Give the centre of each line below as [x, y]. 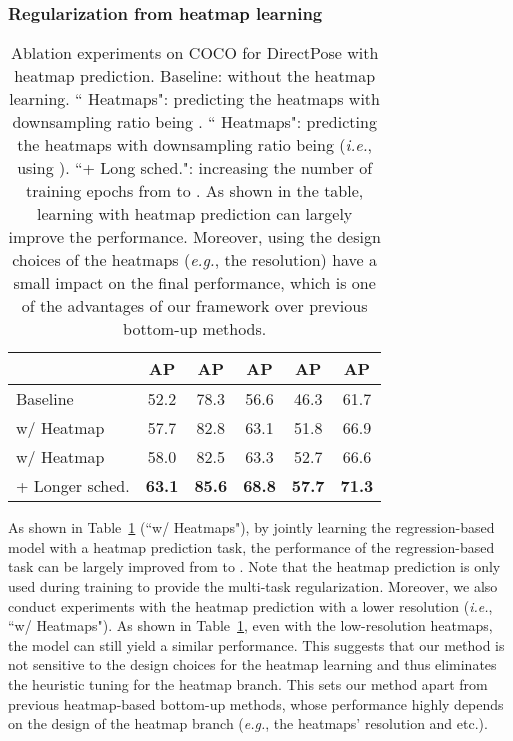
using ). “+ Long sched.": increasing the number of [195, 168]
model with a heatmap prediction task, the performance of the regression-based [251, 546]
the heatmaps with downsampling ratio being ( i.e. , [195, 145]
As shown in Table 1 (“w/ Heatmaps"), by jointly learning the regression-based [251, 527]
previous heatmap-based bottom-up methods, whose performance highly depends [256, 703]
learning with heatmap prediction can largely [195, 214]
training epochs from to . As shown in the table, [195, 191]
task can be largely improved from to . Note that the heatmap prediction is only [254, 566]
